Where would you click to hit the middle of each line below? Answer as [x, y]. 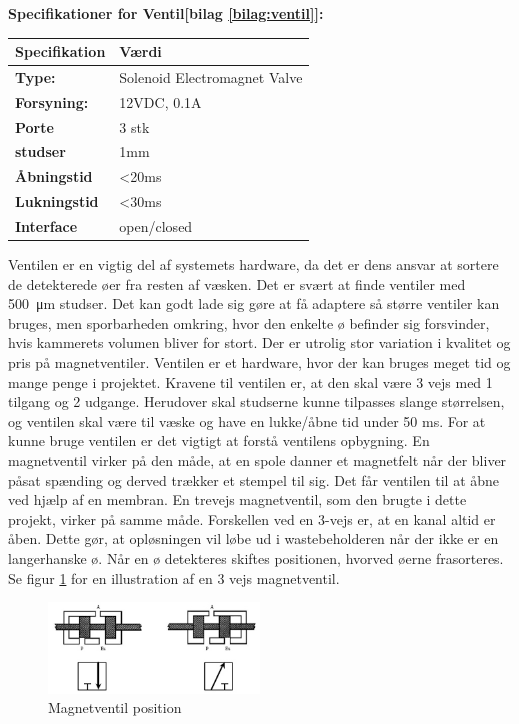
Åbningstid [54, 176]
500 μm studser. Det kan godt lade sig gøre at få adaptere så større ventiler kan [254, 303]
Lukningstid [57, 201]
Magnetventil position [115, 707]
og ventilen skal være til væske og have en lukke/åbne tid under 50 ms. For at [247, 420]
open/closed [156, 226]
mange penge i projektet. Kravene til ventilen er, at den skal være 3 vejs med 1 [250, 381]
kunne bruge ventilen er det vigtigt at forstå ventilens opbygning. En [219, 440]
